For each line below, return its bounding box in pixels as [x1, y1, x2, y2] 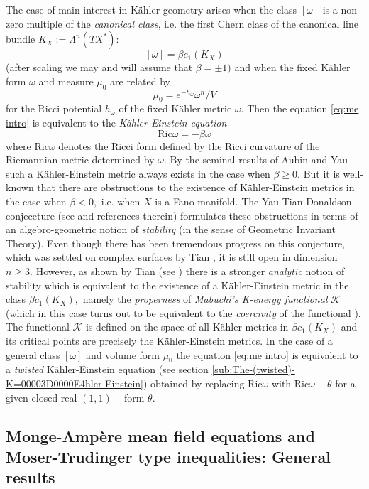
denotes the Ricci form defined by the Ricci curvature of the [58, 138, 320, 153]
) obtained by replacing [143, 375, 245, 390]
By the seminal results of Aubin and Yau [170, 152, 348, 167]
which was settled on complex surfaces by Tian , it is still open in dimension [6, 249, 338, 264]
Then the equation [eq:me [247, 101, 359, 116]
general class [6, 347, 60, 362]
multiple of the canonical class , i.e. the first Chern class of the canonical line [26, 16, 358, 31]
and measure [38, 73, 94, 88]
